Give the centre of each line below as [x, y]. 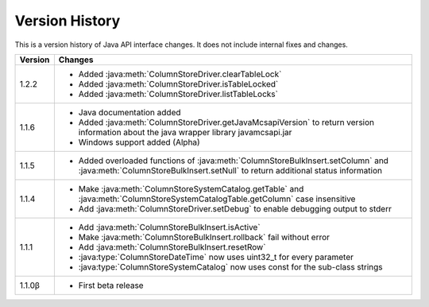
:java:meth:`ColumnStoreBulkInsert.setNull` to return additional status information [230, 170]
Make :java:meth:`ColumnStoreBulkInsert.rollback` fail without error [204, 237]
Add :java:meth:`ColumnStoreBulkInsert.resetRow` [172, 247]
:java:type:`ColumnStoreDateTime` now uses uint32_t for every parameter [216, 257]
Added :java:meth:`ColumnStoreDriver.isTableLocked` [178, 84]
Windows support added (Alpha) [139, 142]
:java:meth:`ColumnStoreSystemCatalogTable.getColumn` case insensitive [217, 199]
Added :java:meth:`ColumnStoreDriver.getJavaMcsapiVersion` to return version [226, 122]
